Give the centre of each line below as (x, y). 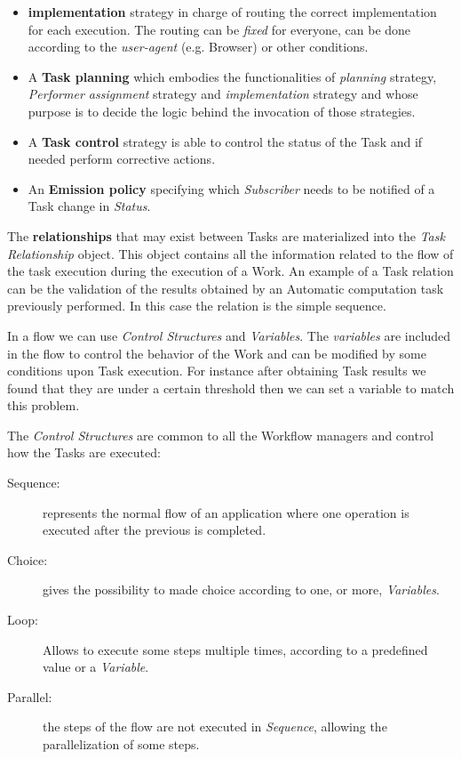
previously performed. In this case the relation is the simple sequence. (197, 306)
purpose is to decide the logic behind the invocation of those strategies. (222, 111)
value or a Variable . (96, 667)
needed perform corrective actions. (122, 159)
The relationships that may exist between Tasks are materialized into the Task (226, 235)
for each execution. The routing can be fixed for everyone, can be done (219, 29)
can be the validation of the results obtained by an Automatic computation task (226, 288)
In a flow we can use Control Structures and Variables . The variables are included (229, 335)
